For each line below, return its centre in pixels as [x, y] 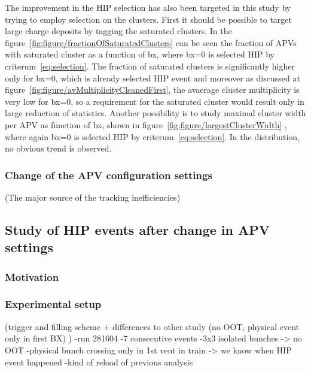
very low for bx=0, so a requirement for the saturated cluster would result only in [155, 101]
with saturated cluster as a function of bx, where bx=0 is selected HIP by [140, 54]
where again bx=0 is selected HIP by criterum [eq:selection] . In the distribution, [153, 136]
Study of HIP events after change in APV [137, 229]
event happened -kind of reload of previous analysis [99, 362]
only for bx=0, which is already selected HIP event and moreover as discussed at [153, 78]
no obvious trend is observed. [58, 148]
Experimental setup [53, 304]
